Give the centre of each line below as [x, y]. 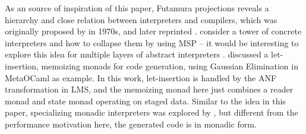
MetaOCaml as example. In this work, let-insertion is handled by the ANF [141, 77]
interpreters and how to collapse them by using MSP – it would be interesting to [152, 42]
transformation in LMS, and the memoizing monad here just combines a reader [149, 89]
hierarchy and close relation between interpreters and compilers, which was [141, 19]
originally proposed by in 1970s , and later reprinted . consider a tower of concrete [153, 31]
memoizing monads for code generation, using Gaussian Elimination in [170, 66]
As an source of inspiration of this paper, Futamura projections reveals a [137, 8]
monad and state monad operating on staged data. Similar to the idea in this [145, 100]
